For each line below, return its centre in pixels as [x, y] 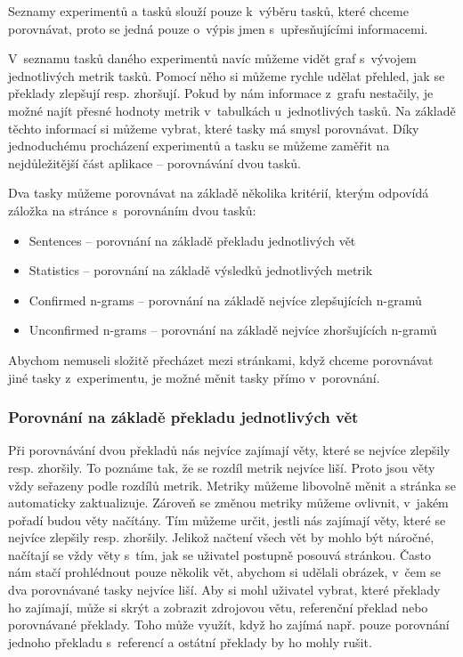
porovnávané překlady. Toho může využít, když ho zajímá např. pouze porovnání [229, 625]
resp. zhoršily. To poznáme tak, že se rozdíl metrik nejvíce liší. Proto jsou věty [222, 467]
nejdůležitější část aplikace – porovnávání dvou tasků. [154, 162]
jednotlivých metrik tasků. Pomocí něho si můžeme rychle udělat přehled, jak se [227, 75]
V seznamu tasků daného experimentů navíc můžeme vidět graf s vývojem [212, 58]
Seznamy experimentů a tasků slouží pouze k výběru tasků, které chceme [208, 11]
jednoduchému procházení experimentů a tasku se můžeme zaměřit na [199, 146]
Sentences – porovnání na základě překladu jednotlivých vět [192, 240]
